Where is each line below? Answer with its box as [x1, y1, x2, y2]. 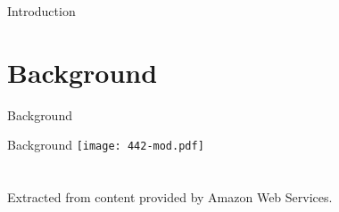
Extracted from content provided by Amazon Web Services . [7, 188, 333, 207]
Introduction [7, 2, 76, 20]
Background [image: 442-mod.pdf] [7, 135, 204, 154]
